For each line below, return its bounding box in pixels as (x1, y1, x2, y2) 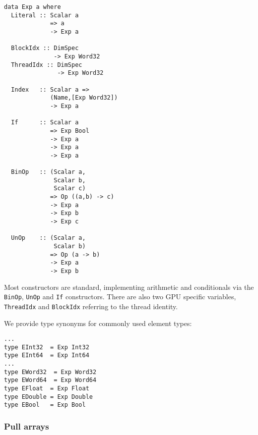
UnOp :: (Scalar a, (11, 234, 86, 242)
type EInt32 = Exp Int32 (4, 343, 89, 351)
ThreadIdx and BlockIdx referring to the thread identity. (4, 301, 178, 311)
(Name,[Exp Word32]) (50, 94, 118, 102)
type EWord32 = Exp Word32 (4, 368, 97, 376)
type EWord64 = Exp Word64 (4, 377, 97, 384)
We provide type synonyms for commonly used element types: (4, 318, 192, 328)
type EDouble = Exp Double (4, 393, 93, 400)
